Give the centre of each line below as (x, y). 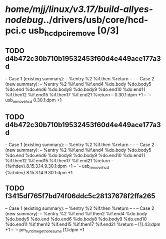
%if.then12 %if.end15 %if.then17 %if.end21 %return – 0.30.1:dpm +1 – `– (78, 94)
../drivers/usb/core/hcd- (96, 20)
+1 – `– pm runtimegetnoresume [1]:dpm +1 (45, 230)
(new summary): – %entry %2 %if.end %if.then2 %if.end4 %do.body (76, 213)
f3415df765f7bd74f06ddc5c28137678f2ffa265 (80, 196)
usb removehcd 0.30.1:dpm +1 (33, 100)
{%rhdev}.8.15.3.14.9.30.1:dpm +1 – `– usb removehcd (57, 167)
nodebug (24, 20)
